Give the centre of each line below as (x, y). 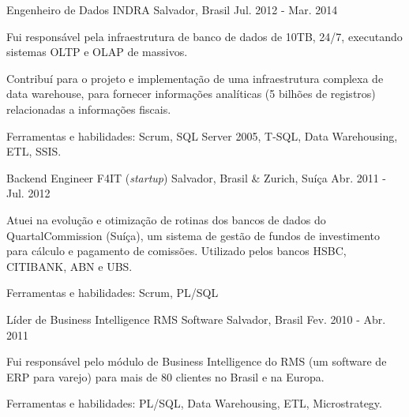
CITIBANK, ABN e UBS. (69, 266)
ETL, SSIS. (34, 151)
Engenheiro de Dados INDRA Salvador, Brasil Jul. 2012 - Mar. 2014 (172, 9)
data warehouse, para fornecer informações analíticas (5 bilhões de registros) (191, 94)
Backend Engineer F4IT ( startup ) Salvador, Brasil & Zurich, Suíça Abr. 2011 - (197, 177)
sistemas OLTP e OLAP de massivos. (97, 52)
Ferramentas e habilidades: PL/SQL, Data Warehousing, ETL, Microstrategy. (194, 403)
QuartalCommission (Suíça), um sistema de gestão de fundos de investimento (193, 235)
